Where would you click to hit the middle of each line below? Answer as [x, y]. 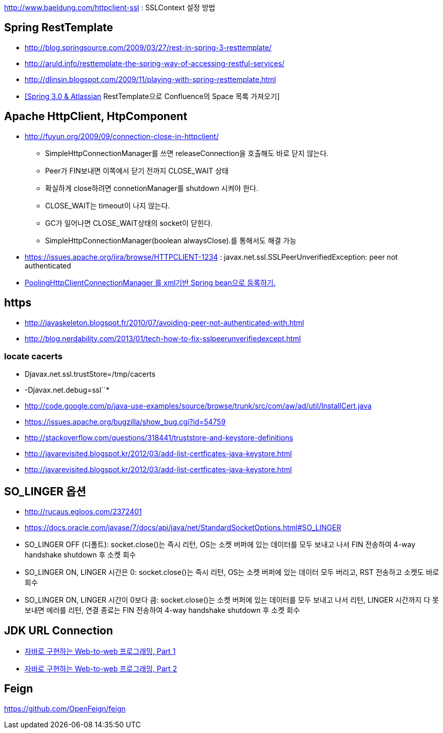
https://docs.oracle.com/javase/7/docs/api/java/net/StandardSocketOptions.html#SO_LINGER [183, 528]
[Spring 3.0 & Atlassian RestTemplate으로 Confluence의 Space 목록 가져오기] [152, 96]
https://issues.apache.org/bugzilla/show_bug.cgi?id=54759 [125, 422]
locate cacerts [33, 356]
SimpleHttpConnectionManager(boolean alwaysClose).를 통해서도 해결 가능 [171, 240]
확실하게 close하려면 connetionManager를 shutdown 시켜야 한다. [152, 188]
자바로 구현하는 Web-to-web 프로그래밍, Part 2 [101, 668]
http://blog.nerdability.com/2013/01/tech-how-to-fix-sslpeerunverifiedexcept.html [163, 338]
